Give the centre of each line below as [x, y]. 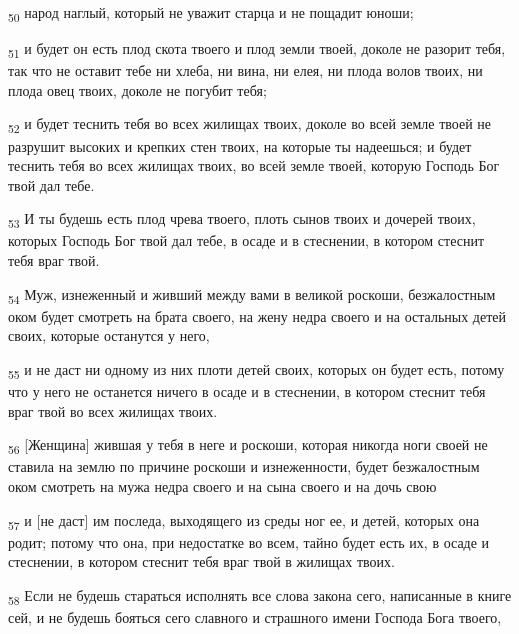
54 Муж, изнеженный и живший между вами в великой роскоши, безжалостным [252, 295]
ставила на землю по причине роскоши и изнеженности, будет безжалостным [244, 466]
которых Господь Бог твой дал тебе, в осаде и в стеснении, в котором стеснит [246, 240]
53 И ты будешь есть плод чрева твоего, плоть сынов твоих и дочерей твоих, [242, 220]
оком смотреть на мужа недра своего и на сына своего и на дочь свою [222, 486]
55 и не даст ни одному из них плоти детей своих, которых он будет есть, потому [256, 370]
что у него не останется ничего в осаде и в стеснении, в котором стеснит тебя [247, 391]
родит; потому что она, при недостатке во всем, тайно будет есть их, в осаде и [249, 541]
